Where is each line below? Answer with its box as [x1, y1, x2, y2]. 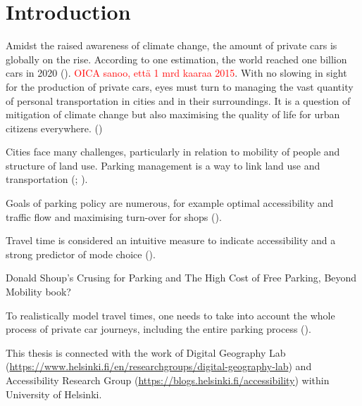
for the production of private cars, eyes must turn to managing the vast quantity [6, 79, 354, 94]
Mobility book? [6, 284, 71, 299]
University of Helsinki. [6, 386, 102, 401]
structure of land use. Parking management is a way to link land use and [6, 158, 320, 172]
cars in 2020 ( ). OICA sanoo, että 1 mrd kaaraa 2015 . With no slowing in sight [6, 65, 347, 80]
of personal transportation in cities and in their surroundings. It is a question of [6, 93, 351, 108]
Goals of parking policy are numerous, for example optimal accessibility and [6, 196, 334, 210]
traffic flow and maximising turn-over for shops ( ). [6, 209, 222, 224]
